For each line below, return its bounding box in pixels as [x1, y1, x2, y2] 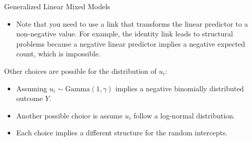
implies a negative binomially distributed [115, 83, 244, 93]
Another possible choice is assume [16, 110, 123, 120]
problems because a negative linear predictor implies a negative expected [16, 38, 245, 49]
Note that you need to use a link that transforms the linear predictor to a [16, 18, 248, 29]
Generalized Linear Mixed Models [4, 1, 110, 11]
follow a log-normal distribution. [133, 110, 235, 120]
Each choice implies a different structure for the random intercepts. [16, 127, 228, 138]
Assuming [16, 83, 47, 93]
